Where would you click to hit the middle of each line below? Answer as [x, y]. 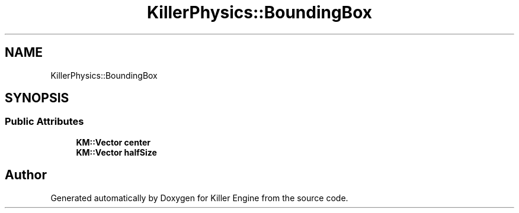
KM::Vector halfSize [116, 152]
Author [26, 175]
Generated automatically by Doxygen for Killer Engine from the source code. [199, 198]
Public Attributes [44, 122]
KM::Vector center [113, 142]
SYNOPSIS [37, 98]
